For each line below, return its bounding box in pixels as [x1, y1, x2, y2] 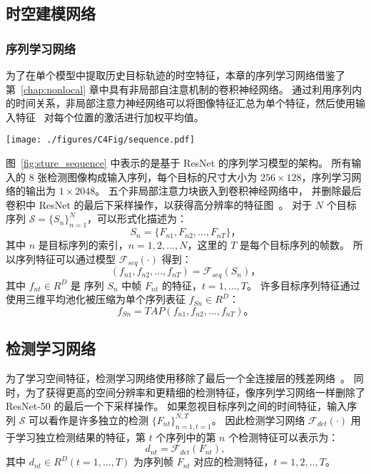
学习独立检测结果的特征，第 [15, 429, 146, 444]
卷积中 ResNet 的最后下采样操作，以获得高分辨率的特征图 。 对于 [6, 197, 312, 212]
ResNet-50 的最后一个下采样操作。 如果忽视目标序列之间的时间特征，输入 [6, 398, 347, 413]
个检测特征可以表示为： [228, 429, 339, 444]
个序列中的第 [156, 429, 216, 444]
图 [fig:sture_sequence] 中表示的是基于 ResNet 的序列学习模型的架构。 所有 [6, 155, 352, 170]
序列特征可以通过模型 [15, 251, 116, 266]
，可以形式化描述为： [87, 211, 188, 226]
